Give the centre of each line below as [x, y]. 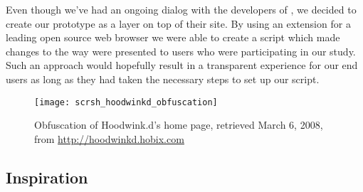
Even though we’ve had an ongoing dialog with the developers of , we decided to [181, 9]
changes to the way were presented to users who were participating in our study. [181, 51]
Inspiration [47, 177]
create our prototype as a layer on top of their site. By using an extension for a [178, 23]
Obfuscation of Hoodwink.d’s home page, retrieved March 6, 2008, [179, 125]
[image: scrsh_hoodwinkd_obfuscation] [126, 102]
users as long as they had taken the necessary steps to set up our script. [163, 79]
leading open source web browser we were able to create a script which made [173, 37]
